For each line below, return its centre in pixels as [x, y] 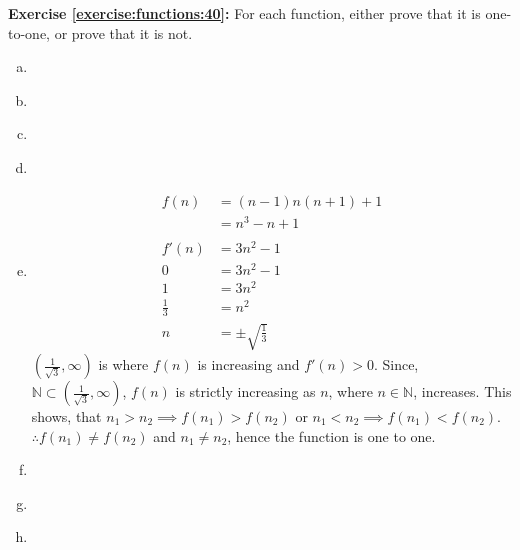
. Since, [396, 364]
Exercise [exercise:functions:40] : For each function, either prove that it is [244, 13]
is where [123, 364]
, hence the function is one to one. [331, 435]
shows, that [66, 416]
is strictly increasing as [245, 391]
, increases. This [462, 391]
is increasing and [248, 364]
